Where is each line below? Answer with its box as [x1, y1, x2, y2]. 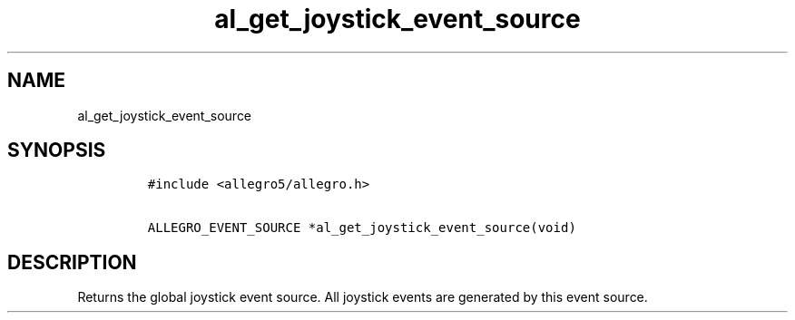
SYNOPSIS [7, 139, 106, 162]
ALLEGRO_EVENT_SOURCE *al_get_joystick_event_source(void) [147, 220, 576, 236]
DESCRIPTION [7, 250, 137, 274]
